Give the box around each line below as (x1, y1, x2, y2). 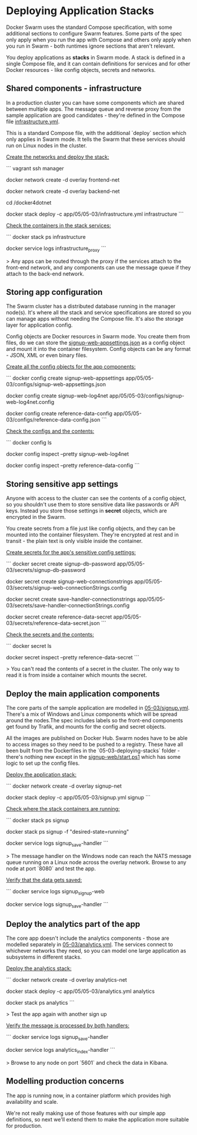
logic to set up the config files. (6, 759, 80, 766)
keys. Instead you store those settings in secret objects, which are (6, 507, 168, 514)
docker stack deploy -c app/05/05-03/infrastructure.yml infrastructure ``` (6, 210, 184, 218)
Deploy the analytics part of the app (6, 919, 141, 929)
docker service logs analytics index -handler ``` (6, 1046, 116, 1055)
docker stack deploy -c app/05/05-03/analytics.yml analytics (6, 988, 155, 995)
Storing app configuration (6, 287, 103, 297)
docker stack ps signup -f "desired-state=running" (6, 828, 129, 835)
